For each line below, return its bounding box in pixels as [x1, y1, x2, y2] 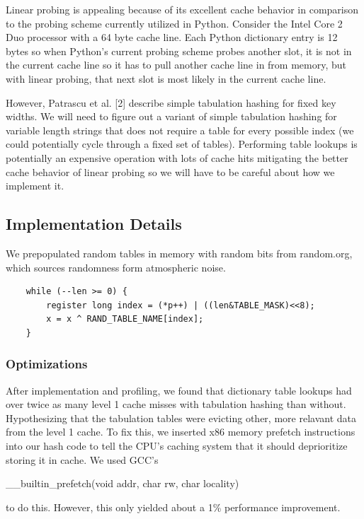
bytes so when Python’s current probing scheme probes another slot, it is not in [6, 43, 352, 58]
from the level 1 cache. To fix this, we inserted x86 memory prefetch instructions [6, 424, 356, 439]
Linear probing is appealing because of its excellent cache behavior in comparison [6, 2, 359, 16]
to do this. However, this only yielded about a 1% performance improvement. [6, 499, 341, 514]
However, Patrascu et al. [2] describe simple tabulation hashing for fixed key [6, 95, 336, 110]
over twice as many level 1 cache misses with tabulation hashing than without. [6, 397, 346, 412]
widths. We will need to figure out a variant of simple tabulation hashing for [6, 109, 337, 124]
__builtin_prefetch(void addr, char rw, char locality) [6, 476, 239, 491]
